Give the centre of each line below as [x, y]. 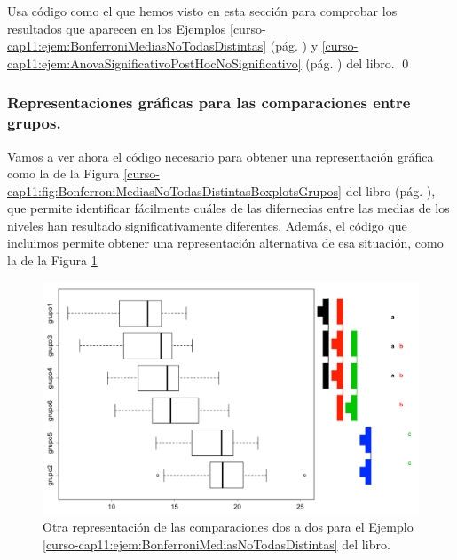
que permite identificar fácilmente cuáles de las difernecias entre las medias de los [228, 208]
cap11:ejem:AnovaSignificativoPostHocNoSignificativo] [154, 63]
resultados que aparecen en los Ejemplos [117, 28]
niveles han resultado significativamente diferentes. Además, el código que [207, 225]
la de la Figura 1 [52, 260]
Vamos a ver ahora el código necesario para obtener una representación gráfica [221, 156]
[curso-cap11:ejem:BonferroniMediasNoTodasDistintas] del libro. [217, 544]
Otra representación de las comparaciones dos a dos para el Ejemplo [228, 527]
